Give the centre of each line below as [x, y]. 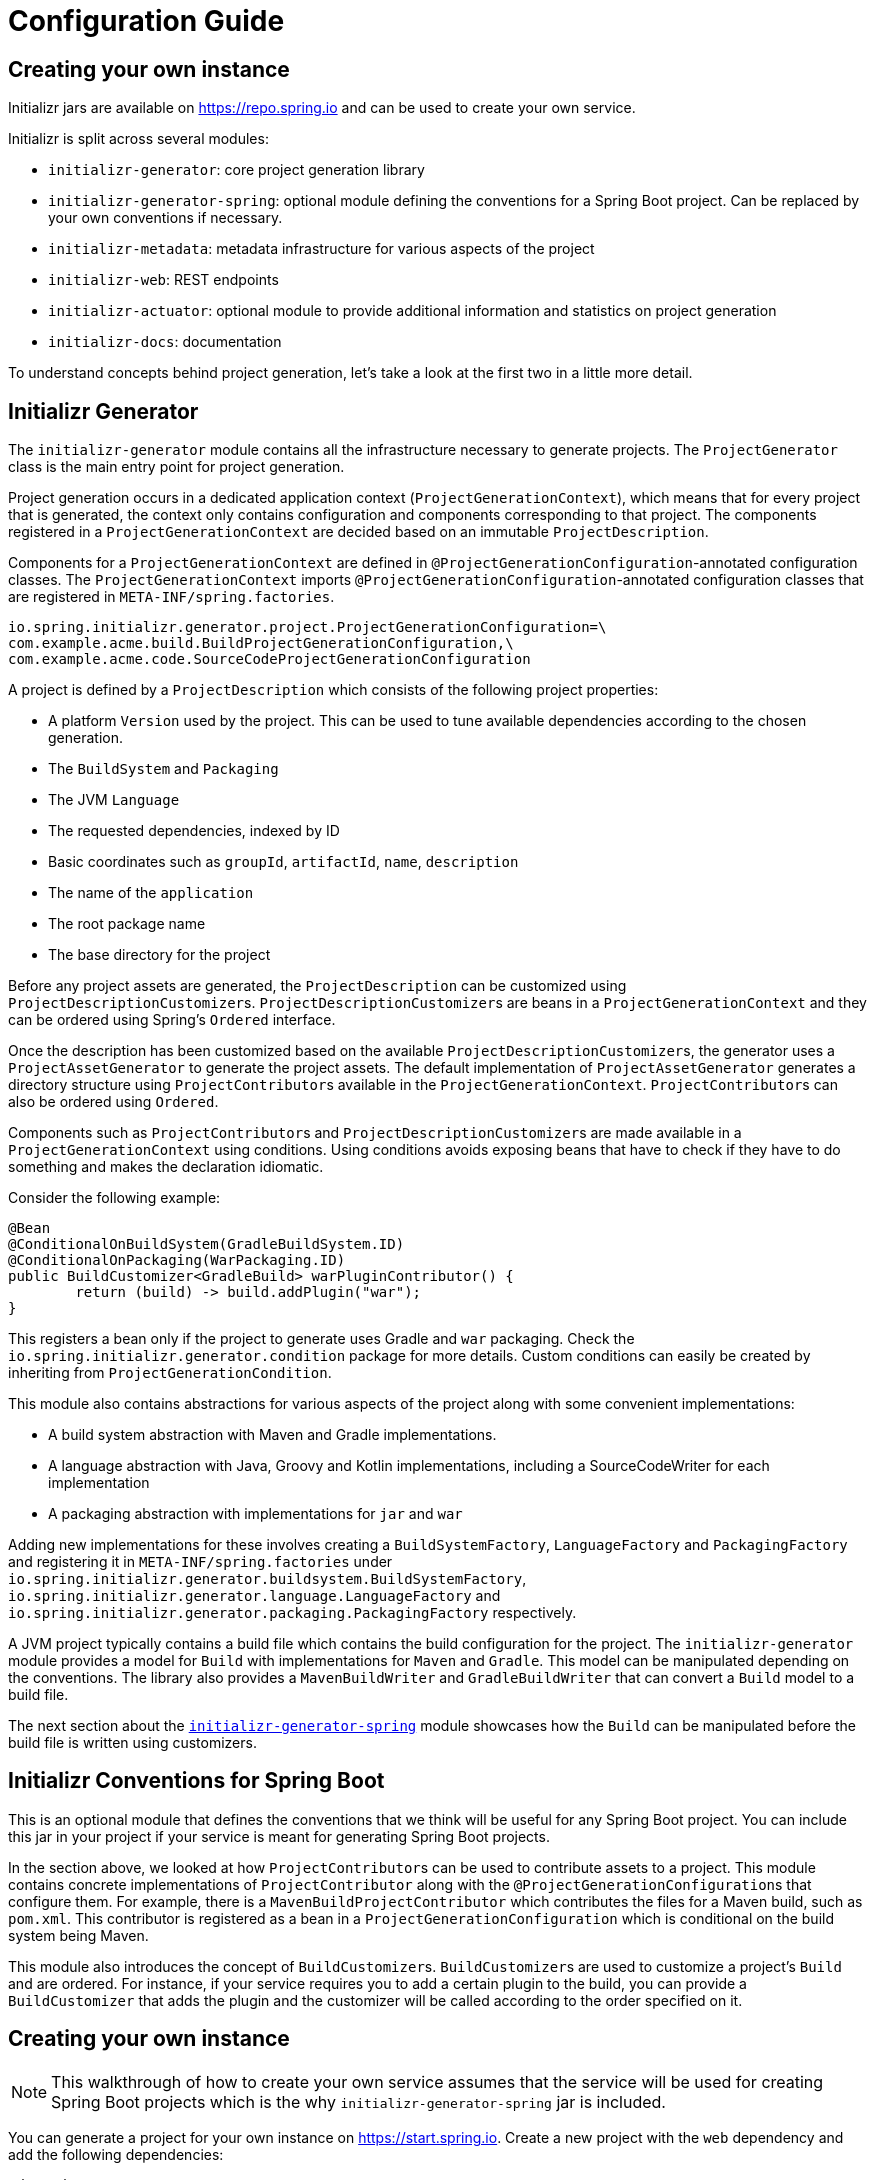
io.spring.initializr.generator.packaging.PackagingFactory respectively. [292, 1613]
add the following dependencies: [116, 2154]
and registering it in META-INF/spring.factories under [200, 1562]
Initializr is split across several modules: [138, 139]
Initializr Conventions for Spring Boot [196, 1781]
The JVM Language [114, 800]
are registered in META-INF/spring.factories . [171, 597]
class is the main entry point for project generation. [176, 467]
